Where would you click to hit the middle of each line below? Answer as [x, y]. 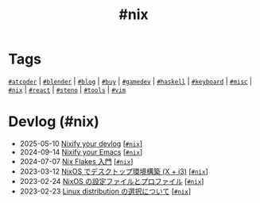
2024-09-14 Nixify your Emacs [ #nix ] [81, 151]
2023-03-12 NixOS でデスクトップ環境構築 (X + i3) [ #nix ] [114, 171]
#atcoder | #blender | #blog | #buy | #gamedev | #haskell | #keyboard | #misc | [130, 81]
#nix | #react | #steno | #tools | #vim [67, 90]
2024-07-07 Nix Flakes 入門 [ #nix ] [76, 161]
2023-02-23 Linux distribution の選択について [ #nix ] [105, 191]
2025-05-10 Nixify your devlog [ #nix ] [81, 144]
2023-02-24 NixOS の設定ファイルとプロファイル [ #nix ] [112, 181]
